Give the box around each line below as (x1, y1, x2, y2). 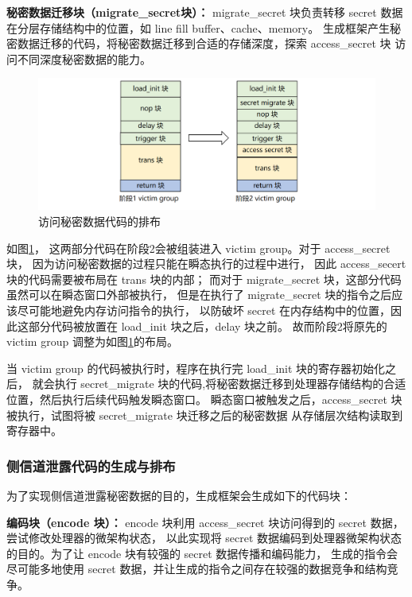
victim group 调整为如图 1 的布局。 (6, 333, 178, 350)
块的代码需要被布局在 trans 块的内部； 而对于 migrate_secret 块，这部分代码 (6, 270, 402, 287)
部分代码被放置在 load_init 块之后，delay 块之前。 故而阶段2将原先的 (28, 317, 387, 334)
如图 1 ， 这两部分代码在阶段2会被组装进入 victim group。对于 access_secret (6, 239, 391, 256)
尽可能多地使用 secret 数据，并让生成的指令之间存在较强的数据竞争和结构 (6, 560, 387, 577)
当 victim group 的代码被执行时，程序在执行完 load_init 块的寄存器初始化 (6, 359, 386, 376)
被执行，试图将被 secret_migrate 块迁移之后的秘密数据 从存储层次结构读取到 (6, 406, 403, 423)
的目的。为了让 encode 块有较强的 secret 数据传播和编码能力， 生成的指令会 (6, 545, 398, 561)
